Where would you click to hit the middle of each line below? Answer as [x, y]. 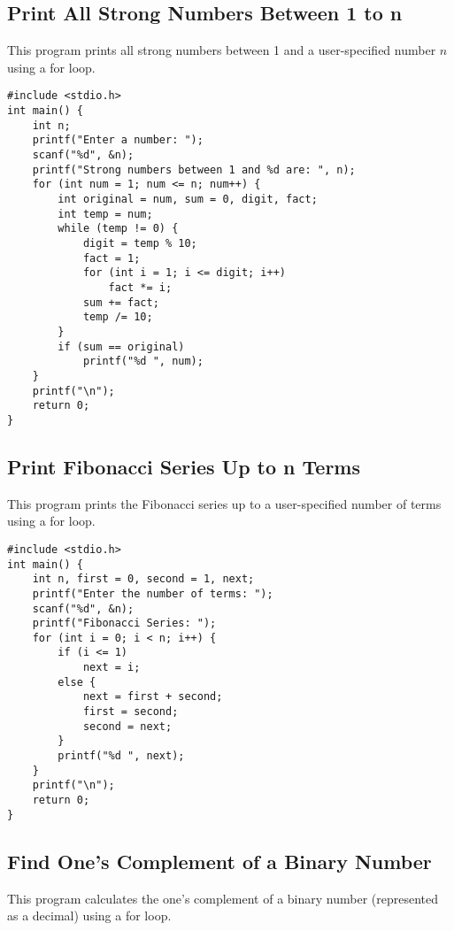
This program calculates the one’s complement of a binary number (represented [223, 898]
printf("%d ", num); [143, 362]
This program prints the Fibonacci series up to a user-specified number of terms [224, 503]
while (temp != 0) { [118, 229]
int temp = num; [105, 214]
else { [77, 682]
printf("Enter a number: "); [118, 140]
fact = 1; [112, 258]
